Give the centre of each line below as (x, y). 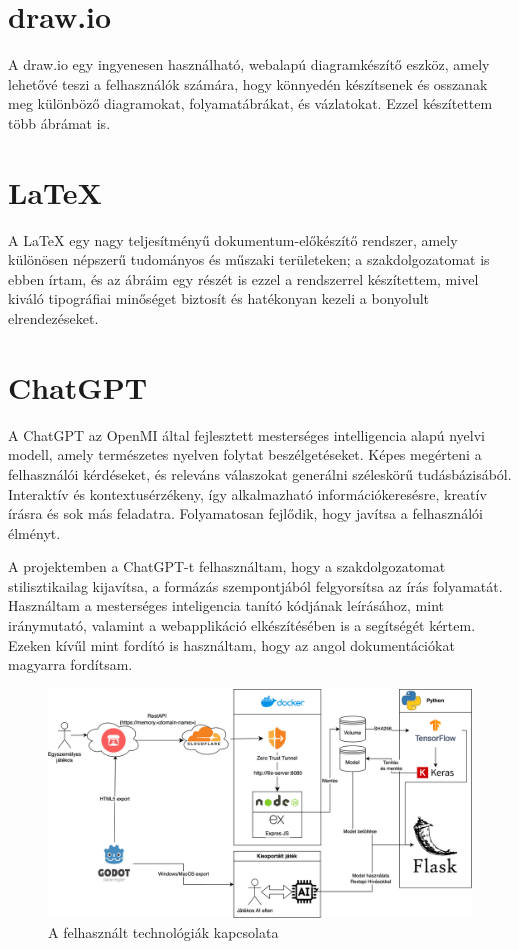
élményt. (34, 532)
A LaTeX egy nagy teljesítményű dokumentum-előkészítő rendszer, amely (233, 239)
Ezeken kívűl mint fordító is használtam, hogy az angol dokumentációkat (231, 644)
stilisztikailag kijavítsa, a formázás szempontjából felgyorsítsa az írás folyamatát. (255, 585)
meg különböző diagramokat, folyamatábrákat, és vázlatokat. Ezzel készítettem (250, 103)
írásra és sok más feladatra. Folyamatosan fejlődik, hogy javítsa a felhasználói (245, 513)
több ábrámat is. (59, 122)
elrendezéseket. (53, 318)
